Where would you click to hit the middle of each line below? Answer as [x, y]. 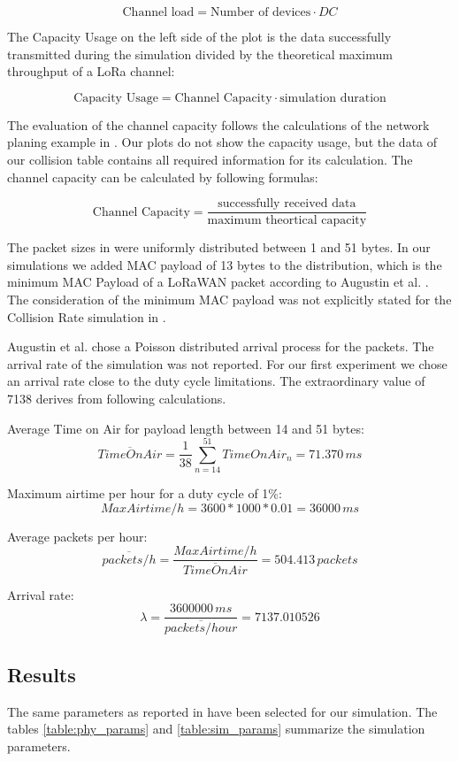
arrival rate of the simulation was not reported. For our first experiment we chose [227, 363]
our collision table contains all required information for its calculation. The [210, 159]
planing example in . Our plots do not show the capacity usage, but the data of [222, 142]
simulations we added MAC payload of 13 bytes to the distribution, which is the [225, 264]
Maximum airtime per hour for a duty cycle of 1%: [145, 493]
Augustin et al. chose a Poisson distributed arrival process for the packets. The [221, 346]
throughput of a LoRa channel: [91, 71]
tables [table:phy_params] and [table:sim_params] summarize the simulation [216, 729]
